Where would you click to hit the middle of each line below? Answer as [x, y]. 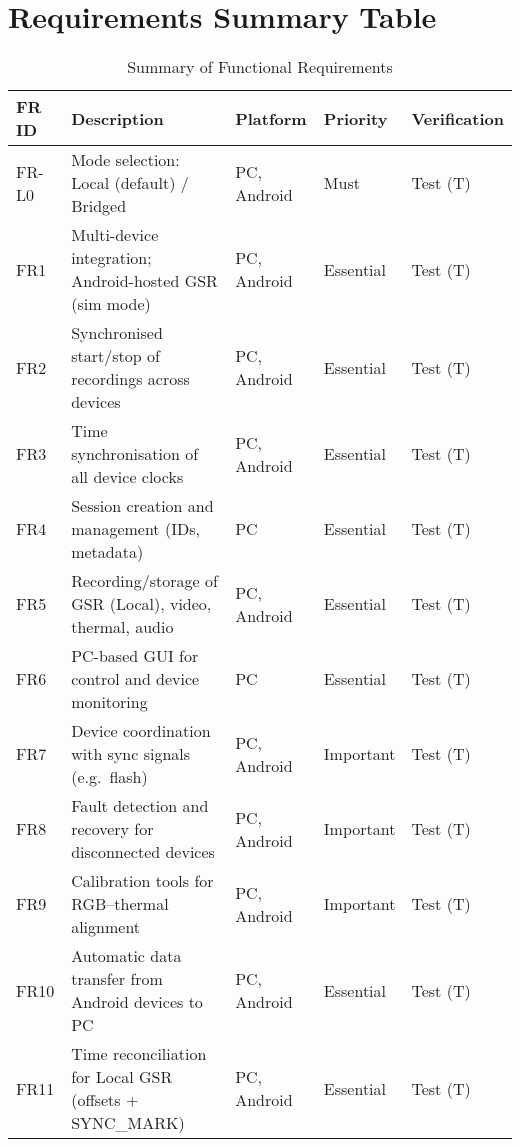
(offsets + [105, 1100]
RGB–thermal [120, 904]
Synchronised [117, 333]
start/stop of [115, 356]
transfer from [117, 979]
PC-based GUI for [135, 656]
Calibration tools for [142, 881]
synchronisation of [135, 454]
